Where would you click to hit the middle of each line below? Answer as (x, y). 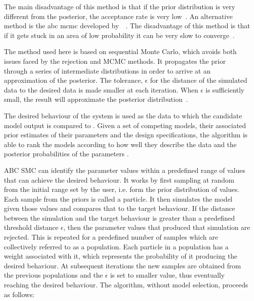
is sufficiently (225, 89)
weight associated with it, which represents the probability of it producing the (121, 256)
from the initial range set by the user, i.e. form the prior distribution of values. (122, 189)
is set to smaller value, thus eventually (167, 275)
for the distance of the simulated (199, 80)
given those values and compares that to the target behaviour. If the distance (120, 208)
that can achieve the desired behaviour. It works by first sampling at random (119, 179)
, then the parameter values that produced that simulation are (157, 227)
